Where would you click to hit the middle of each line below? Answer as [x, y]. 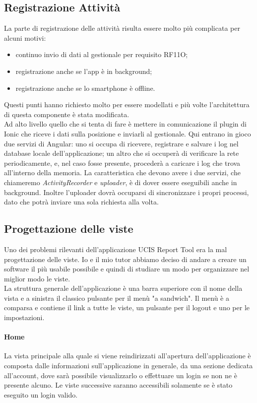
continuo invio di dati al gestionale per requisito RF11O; [102, 54]
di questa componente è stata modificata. [67, 114]
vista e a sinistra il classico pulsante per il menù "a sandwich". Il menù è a [117, 298]
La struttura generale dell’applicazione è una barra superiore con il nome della [123, 288]
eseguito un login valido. [41, 394]
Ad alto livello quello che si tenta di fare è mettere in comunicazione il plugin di [125, 124]
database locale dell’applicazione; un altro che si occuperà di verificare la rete [122, 153]
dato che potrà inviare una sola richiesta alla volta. [81, 202]
